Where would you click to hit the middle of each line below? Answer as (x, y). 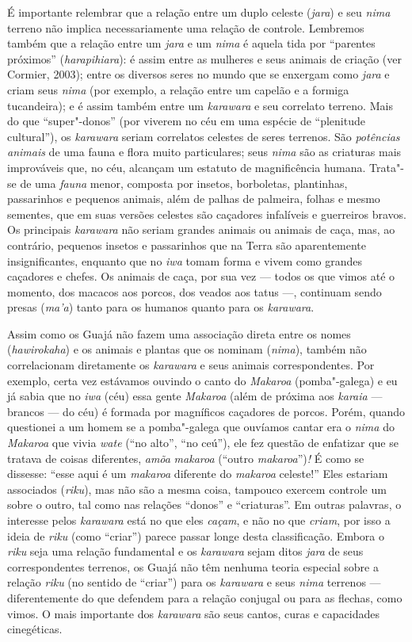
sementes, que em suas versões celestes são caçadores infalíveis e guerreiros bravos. (207, 214)
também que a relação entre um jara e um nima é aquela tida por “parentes (191, 43)
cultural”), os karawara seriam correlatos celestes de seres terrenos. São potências (204, 136)
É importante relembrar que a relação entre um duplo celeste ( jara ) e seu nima (199, 12)
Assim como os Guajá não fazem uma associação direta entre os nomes (179, 333)
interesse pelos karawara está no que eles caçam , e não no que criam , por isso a (199, 520)
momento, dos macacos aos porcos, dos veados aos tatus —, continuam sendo (195, 291)
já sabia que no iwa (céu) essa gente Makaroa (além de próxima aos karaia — (195, 396)
